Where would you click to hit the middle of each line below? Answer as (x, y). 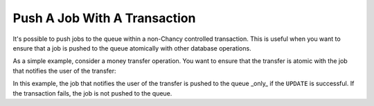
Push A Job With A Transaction (104, 18)
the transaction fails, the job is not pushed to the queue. (92, 93)
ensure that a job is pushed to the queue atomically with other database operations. (132, 48)
